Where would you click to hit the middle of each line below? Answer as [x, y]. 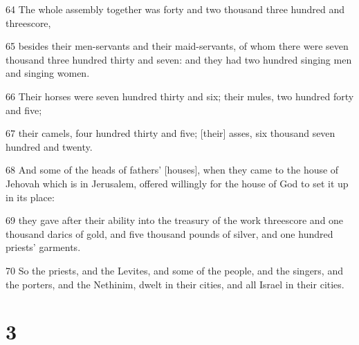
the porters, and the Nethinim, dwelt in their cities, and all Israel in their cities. [175, 284]
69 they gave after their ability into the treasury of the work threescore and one [175, 220]
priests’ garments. [43, 247]
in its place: [30, 197]
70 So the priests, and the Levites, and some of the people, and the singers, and [174, 270]
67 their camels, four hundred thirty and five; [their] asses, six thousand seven [171, 133]
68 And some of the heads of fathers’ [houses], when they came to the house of [172, 170]
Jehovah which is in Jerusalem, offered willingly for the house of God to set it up [177, 183]
